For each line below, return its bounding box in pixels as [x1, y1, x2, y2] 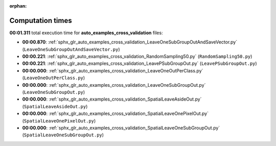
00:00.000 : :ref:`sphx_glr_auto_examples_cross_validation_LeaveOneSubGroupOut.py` [22, 82, 206, 88]
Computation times [9, 16, 72, 25]
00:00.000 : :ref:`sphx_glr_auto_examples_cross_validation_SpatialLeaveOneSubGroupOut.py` [22, 125, 220, 131]
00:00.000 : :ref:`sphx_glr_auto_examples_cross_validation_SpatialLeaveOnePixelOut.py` [22, 110, 209, 117]
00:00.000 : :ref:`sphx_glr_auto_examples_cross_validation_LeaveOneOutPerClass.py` [22, 67, 203, 74]
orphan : [9, 3, 27, 9]
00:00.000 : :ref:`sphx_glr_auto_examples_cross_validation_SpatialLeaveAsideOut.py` [22, 96, 202, 102]
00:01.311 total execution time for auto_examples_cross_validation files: [9, 30, 163, 36]
